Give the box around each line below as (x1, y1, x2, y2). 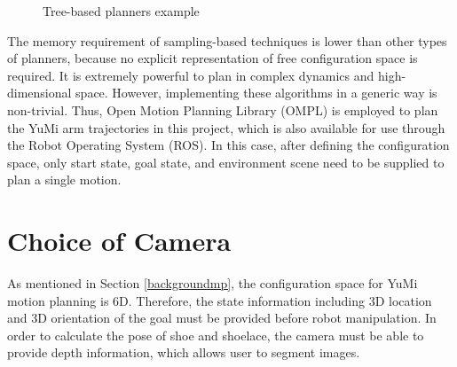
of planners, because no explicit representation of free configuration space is (7, 49, 418, 67)
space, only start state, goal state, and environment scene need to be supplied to (7, 152, 445, 171)
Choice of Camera (7, 223, 232, 259)
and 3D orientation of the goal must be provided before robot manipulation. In (7, 308, 437, 327)
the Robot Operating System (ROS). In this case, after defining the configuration (7, 136, 450, 154)
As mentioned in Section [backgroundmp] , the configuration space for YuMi (7, 274, 418, 293)
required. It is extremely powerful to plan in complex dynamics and (7, 66, 374, 84)
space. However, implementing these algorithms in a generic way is (75, 83, 437, 102)
